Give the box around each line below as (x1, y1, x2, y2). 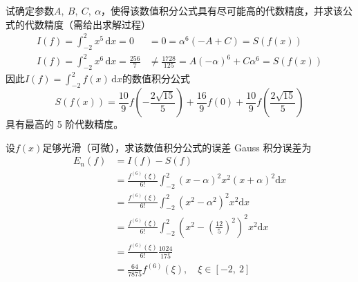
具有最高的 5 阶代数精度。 (6, 117, 124, 131)
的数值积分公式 (122, 71, 190, 86)
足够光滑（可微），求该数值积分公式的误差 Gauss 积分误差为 (42, 140, 312, 154)
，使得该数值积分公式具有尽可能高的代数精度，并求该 (101, 3, 343, 17)
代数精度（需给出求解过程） (24, 17, 151, 31)
